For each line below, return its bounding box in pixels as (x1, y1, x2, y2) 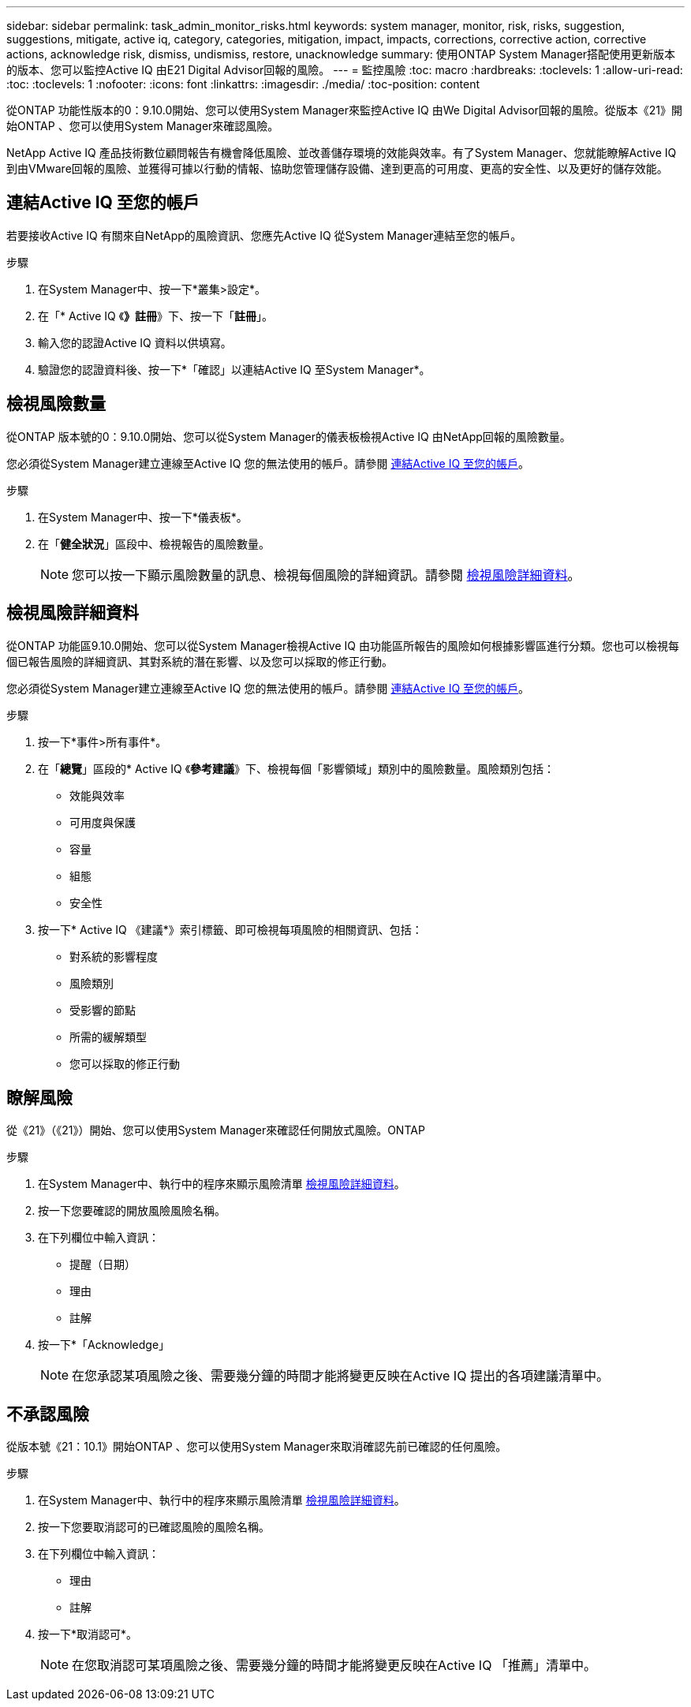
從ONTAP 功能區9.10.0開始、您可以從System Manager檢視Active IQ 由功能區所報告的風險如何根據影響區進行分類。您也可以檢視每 (6, 638, 679, 652)
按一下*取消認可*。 (38, 1627, 138, 1642)
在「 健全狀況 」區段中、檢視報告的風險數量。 (38, 536, 270, 551)
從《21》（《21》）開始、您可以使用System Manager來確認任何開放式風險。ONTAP (6, 1123, 425, 1137)
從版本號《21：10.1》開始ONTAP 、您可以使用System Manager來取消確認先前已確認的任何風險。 (6, 1440, 507, 1454)
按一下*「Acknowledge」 (38, 1338, 170, 1352)
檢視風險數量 (6, 394, 106, 414)
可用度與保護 (69, 815, 136, 829)
